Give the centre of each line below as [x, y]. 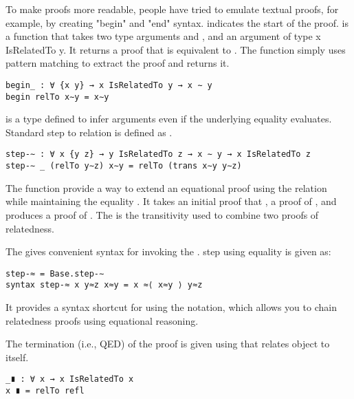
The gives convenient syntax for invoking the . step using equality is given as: [168, 251]
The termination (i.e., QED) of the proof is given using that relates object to [168, 344]
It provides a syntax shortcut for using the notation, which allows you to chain [171, 307]
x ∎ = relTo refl [45, 391]
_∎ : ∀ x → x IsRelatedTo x [70, 379]
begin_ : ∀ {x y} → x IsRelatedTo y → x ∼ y [109, 85]
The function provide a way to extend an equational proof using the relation [166, 187]
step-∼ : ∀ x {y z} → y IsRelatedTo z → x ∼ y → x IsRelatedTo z [158, 154]
